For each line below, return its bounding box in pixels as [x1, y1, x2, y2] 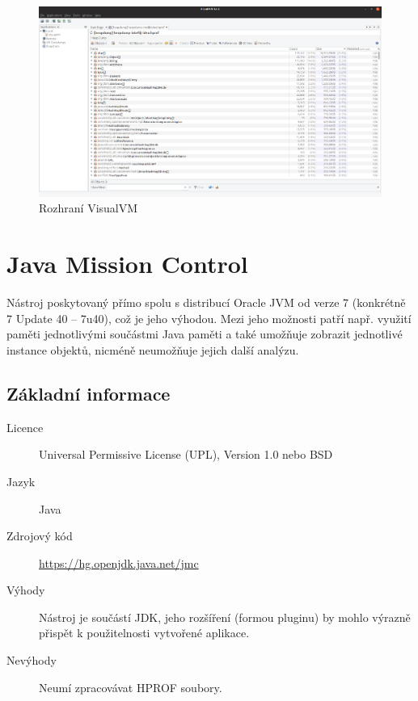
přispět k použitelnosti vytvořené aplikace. [39, 624, 250, 641]
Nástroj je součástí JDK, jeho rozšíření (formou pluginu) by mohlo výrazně [39, 608, 411, 625]
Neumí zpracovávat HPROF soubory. [39, 678, 222, 695]
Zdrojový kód [6, 527, 73, 544]
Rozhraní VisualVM [39, 199, 138, 216]
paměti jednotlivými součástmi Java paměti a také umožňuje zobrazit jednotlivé [6, 325, 403, 342]
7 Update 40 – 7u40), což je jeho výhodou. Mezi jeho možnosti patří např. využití [6, 309, 412, 326]
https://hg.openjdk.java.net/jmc [39, 554, 199, 571]
